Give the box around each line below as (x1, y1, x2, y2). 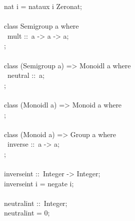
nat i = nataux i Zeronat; (4, 1, 82, 11)
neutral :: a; (7, 70, 44, 80)
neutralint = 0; (4, 207, 50, 218)
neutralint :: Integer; (4, 197, 67, 208)
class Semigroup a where (4, 21, 79, 31)
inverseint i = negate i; (4, 178, 74, 188)
